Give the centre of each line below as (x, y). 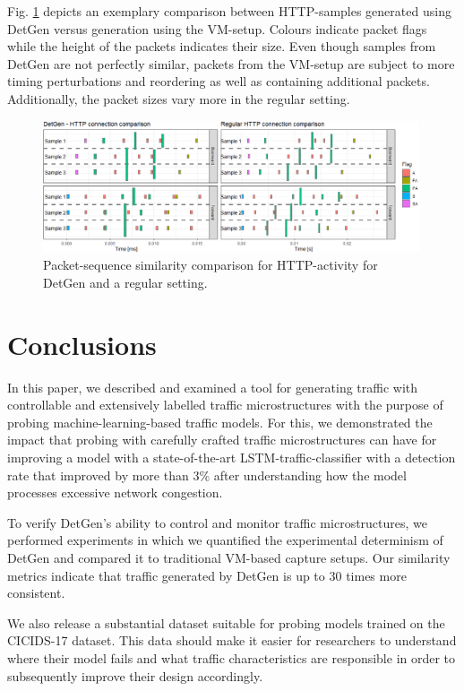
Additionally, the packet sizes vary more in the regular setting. (179, 98)
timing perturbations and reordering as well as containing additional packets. (219, 81)
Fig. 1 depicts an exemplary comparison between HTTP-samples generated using (229, 11)
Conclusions (82, 344)
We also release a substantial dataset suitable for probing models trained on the (226, 622)
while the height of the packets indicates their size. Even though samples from (222, 46)
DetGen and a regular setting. (125, 282)
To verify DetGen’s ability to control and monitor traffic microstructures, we (218, 522)
